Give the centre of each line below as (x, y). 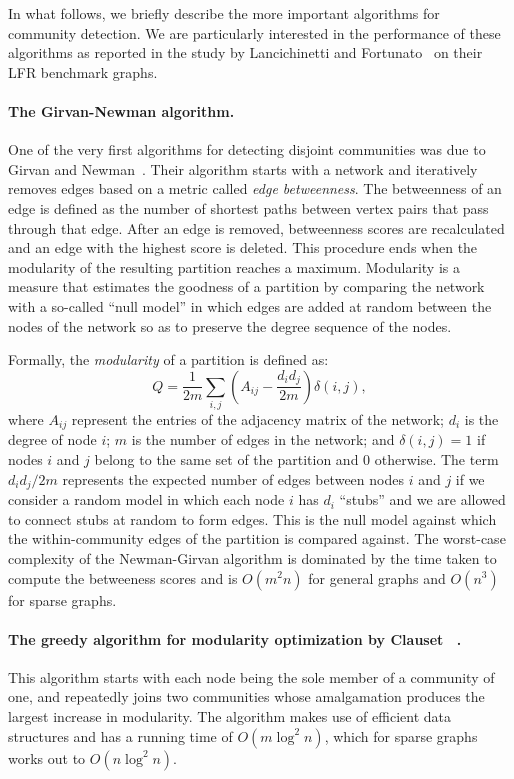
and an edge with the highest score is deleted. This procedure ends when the (243, 247)
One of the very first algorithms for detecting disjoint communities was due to (247, 149)
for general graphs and (377, 577)
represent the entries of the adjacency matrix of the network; (257, 419)
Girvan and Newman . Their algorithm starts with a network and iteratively (243, 168)
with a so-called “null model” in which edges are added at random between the (250, 305)
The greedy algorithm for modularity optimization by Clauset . (235, 638)
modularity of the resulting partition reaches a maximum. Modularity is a (234, 266)
